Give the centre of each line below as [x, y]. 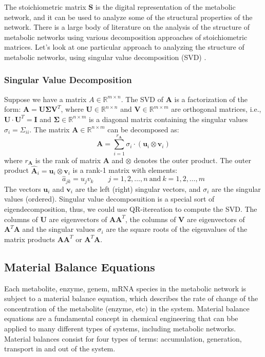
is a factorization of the [211, 99]
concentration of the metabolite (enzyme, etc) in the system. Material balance [127, 308]
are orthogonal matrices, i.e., [216, 109]
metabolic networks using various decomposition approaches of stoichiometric [126, 37]
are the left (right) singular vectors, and [138, 189]
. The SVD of [142, 99]
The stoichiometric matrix [45, 7]
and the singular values [59, 229]
